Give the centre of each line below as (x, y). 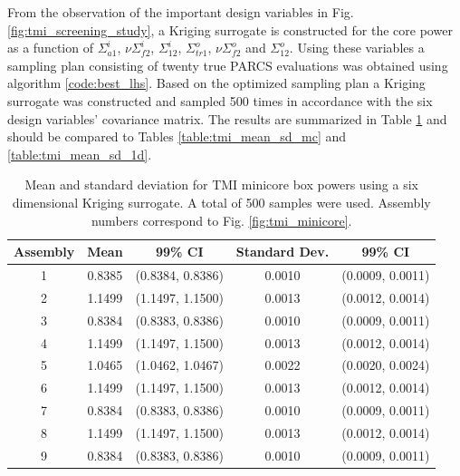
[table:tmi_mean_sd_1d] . (80, 154)
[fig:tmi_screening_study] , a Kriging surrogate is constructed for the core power (230, 29)
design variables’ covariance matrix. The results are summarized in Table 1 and (227, 118)
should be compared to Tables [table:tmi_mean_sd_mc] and (177, 136)
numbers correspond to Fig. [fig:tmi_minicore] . (221, 220)
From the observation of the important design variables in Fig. (181, 12)
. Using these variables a (357, 48)
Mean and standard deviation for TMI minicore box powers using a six (221, 185)
